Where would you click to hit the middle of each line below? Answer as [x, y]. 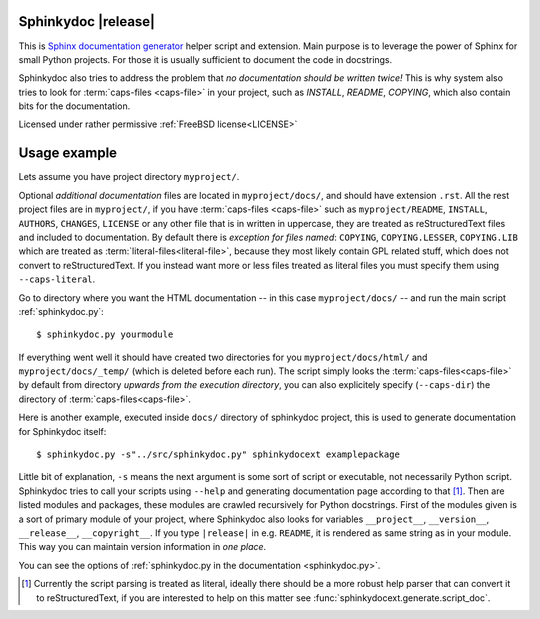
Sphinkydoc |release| [86, 21]
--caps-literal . [57, 279]
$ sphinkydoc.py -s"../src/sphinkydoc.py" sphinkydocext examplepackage [218, 454]
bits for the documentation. [74, 106]
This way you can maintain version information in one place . [142, 547]
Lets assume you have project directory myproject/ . [129, 177]
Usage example [68, 153]
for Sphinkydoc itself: [62, 431]
